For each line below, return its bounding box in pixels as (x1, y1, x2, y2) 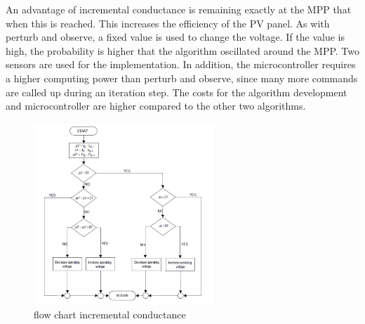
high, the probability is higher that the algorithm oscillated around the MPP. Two (6, 43, 359, 58)
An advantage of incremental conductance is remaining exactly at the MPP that (6, 2, 352, 16)
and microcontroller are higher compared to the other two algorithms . (6, 98, 306, 113)
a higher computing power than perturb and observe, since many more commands (6, 70, 358, 85)
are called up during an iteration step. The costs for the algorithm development (6, 84, 347, 99)
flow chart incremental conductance (34, 307, 186, 322)
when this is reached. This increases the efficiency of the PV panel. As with (6, 15, 330, 30)
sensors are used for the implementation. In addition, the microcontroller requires (6, 57, 356, 72)
